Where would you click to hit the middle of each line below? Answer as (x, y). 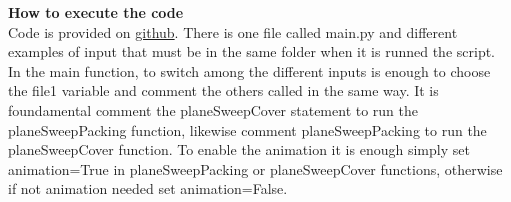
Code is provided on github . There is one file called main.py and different (233, 31)
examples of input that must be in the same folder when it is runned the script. (252, 51)
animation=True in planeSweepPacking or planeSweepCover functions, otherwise (255, 168)
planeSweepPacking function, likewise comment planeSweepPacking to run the (247, 129)
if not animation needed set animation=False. (148, 188)
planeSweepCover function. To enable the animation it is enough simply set (239, 149)
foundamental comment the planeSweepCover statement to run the (213, 109)
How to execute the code (96, 12)
